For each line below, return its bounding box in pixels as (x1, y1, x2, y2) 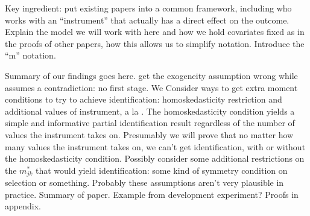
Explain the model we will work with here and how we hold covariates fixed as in (5, 25, 305, 38)
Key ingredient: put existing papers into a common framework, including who (5, 2, 292, 14)
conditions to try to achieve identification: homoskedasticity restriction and (5, 93, 282, 106)
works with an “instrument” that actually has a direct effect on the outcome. (5, 13, 289, 26)
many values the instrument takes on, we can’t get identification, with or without (5, 140, 306, 153)
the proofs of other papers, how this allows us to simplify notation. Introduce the (5, 37, 305, 49)
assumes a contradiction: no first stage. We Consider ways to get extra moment (5, 81, 298, 94)
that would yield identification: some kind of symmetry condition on (36, 164, 288, 176)
